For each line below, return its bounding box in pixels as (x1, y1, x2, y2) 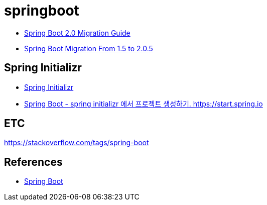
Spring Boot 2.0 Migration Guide (24, 28, 130, 37)
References (4, 155, 63, 168)
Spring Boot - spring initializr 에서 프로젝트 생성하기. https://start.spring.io (24, 99, 263, 108)
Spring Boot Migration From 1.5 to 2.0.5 (24, 44, 153, 53)
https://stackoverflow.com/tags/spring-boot (4, 138, 149, 147)
